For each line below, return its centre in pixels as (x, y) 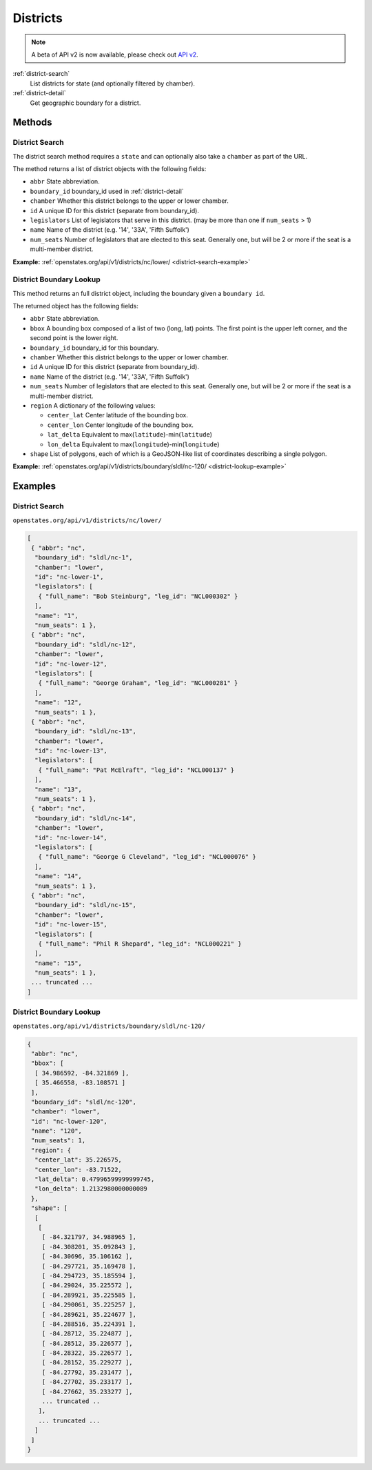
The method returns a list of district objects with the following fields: (110, 169)
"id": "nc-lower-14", (71, 837)
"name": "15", (59, 963)
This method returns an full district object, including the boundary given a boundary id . (139, 293)
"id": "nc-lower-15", (71, 925)
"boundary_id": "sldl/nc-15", (86, 905)
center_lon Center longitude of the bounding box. (121, 425)
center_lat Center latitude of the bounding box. (118, 415)
